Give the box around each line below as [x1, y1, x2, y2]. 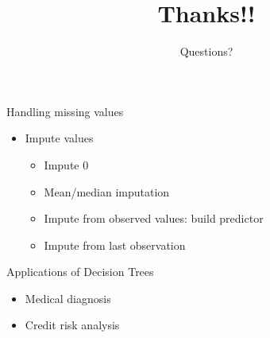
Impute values [25, 130, 94, 146]
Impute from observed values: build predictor [44, 210, 264, 227]
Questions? [179, 43, 233, 60]
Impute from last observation [44, 236, 186, 253]
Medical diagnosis [25, 289, 111, 306]
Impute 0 [44, 156, 89, 173]
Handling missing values [6, 103, 124, 119]
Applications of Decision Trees [6, 263, 154, 280]
